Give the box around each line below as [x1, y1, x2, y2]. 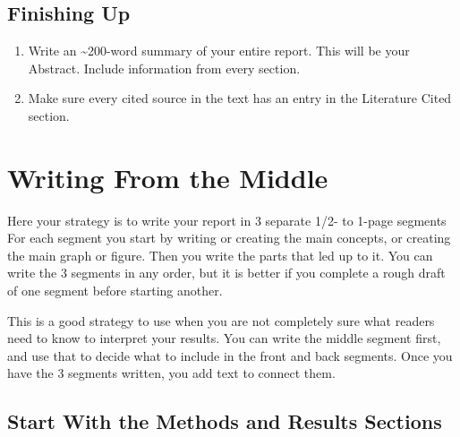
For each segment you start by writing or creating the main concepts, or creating [7, 228, 451, 247]
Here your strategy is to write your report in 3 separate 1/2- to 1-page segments [7, 210, 447, 229]
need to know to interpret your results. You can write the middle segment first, [7, 329, 441, 347]
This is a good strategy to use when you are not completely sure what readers [7, 311, 435, 330]
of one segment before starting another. [7, 281, 223, 300]
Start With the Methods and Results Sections [7, 407, 442, 435]
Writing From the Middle [7, 159, 328, 195]
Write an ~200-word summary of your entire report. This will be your [28, 41, 410, 60]
